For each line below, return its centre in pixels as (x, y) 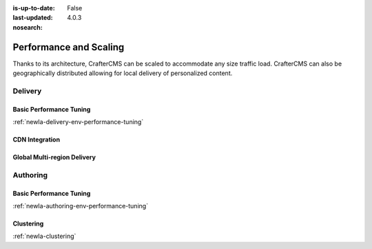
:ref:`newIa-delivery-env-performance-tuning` (78, 122)
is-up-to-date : (34, 8)
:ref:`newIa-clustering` (44, 236)
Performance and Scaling (69, 47)
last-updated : (33, 18)
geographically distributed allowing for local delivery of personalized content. (123, 73)
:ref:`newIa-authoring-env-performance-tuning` (80, 206)
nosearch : (28, 27)
